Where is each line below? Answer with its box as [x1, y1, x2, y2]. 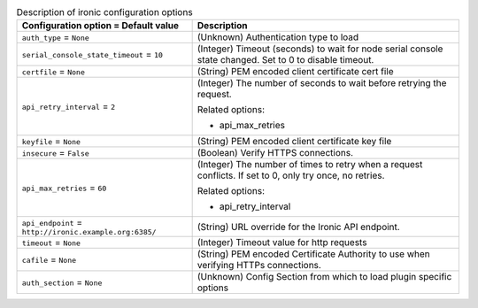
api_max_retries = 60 [21, 181, 107, 194]
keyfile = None [21, 135, 81, 148]
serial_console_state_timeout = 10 [21, 49, 164, 61]
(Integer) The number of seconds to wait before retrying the [197, 77, 447, 89]
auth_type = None [21, 31, 90, 43]
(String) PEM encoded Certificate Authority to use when [197, 248, 430, 260]
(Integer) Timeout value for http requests [197, 236, 367, 249]
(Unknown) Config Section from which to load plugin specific [197, 271, 452, 283]
